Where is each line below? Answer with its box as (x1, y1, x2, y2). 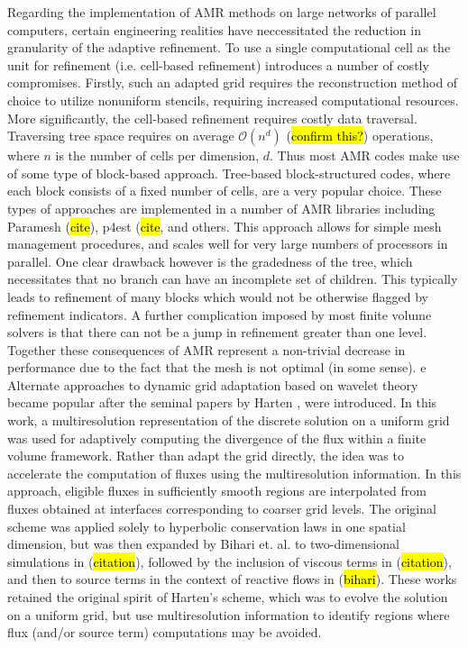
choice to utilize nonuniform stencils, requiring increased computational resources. (7, 90, 459, 109)
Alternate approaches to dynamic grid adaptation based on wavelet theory (7, 375, 418, 394)
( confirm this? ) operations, (286, 126, 434, 145)
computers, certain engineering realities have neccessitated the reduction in (7, 20, 421, 39)
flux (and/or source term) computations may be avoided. (7, 623, 322, 642)
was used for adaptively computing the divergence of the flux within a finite (7, 428, 427, 447)
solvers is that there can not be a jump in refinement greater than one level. (7, 323, 427, 342)
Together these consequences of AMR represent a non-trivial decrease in (7, 340, 406, 359)
